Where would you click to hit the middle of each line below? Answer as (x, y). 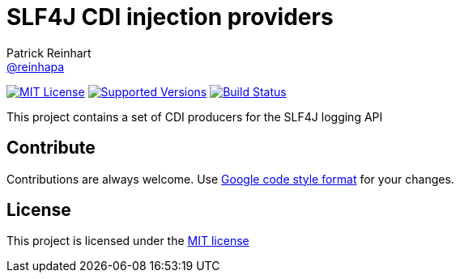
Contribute (51, 148)
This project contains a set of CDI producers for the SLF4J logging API (195, 116)
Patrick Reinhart (49, 53)
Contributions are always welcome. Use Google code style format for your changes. (230, 179)
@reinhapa (36, 66)
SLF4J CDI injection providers (170, 17)
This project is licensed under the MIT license (128, 241)
